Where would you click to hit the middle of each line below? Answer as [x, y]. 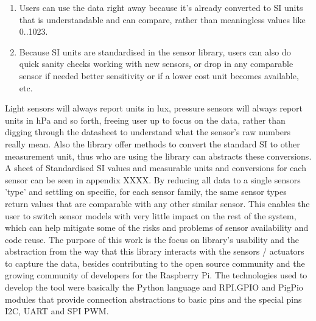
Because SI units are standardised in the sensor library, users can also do [155, 51]
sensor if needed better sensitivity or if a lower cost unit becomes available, [159, 75]
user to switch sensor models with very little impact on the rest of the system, [151, 215]
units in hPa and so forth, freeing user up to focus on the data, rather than [145, 120]
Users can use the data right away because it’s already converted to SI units [161, 7]
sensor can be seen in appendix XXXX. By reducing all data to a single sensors [153, 179]
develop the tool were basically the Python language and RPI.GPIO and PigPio [154, 287]
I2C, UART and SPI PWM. [57, 311]
